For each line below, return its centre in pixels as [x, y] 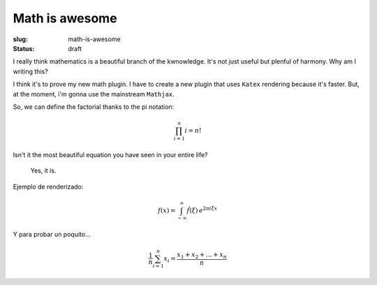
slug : [20, 39]
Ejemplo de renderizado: [48, 187]
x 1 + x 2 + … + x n [202, 256]
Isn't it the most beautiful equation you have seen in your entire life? [111, 154]
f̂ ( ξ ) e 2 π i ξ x [202, 210]
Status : [24, 48]
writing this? [30, 71]
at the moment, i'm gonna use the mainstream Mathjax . [94, 94]
